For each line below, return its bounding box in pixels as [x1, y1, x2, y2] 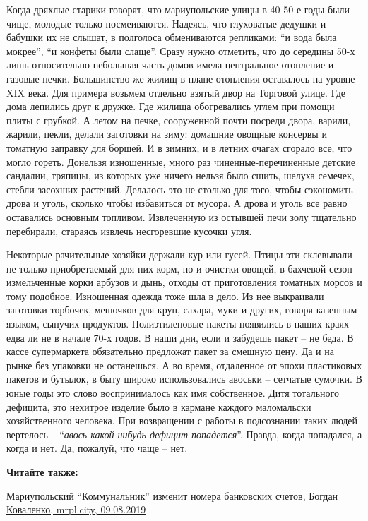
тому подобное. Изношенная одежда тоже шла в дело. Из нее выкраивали [6, 288, 324, 303]
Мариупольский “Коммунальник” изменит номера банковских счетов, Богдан [6, 488, 338, 503]
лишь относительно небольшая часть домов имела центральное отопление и [6, 57, 334, 72]
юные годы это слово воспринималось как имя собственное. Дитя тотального [6, 385, 339, 400]
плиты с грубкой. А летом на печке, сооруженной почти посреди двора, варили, [6, 112, 351, 127]
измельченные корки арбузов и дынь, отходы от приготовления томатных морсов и [6, 275, 362, 289]
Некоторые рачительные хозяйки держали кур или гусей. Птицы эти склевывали [6, 247, 352, 262]
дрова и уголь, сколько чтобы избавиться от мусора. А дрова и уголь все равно [6, 196, 348, 210]
